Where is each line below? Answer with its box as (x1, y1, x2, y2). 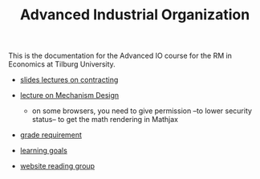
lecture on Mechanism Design (19, 91, 120, 100)
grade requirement (19, 130, 83, 140)
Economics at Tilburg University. (8, 59, 116, 69)
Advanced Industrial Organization (19, 6, 250, 24)
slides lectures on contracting (19, 75, 119, 85)
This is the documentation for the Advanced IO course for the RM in (8, 51, 233, 61)
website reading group (19, 161, 95, 171)
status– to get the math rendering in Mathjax (31, 115, 179, 124)
